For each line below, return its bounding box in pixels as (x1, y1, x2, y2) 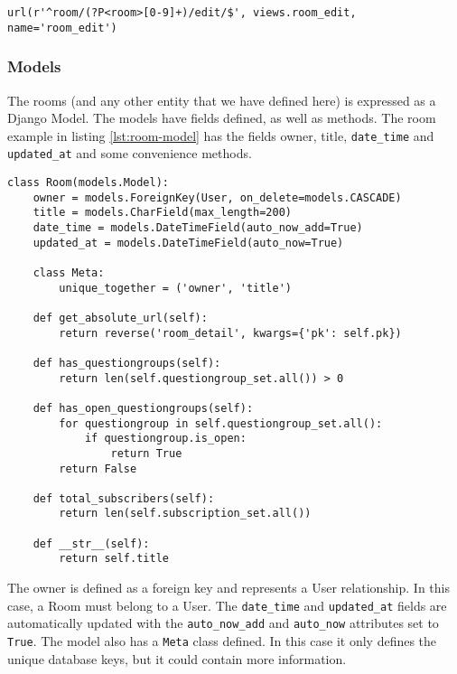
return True (110, 446, 182, 460)
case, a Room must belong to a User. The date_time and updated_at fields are (7, 595, 447, 614)
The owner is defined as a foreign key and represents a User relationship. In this (7, 578, 450, 597)
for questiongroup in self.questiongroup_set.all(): (59, 417, 383, 430)
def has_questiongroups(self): (33, 356, 221, 370)
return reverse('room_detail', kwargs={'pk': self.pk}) (59, 326, 402, 340)
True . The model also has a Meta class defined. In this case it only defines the (7, 632, 437, 650)
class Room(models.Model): (7, 176, 169, 190)
